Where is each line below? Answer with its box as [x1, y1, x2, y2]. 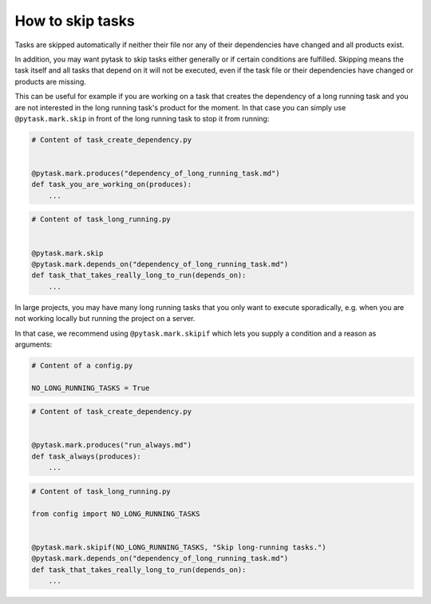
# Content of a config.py [31, 360, 133, 370]
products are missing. [14, 77, 87, 86]
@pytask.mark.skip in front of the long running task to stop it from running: [14, 113, 270, 123]
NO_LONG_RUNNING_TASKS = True [31, 383, 150, 392]
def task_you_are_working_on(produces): [31, 180, 192, 189]
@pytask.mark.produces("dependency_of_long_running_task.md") [31, 169, 280, 178]
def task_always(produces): [31, 451, 141, 461]
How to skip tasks [14, 12, 135, 30]
